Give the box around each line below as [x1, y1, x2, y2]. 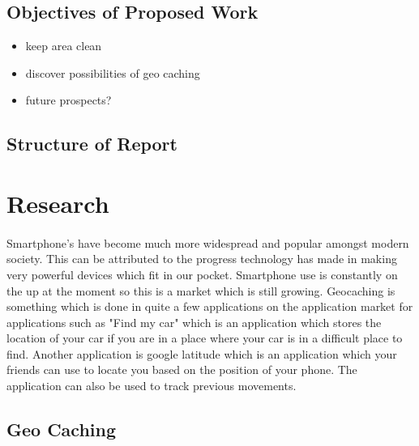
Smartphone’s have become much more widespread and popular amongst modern [6, 234, 409, 251]
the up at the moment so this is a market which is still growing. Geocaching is [6, 282, 395, 299]
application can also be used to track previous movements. [6, 377, 297, 394]
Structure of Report [6, 131, 177, 156]
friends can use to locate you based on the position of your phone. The [6, 361, 357, 378]
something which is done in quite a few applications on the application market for [6, 298, 413, 315]
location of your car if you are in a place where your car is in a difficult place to [6, 329, 403, 346]
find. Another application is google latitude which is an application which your [6, 345, 397, 362]
